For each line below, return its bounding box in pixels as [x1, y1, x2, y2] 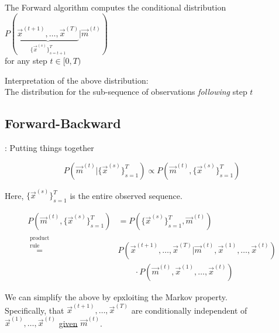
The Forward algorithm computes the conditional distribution [5, 1, 226, 13]
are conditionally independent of [131, 304, 247, 316]
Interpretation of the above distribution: [5, 74, 149, 86]
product [30, 235, 50, 241]
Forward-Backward [5, 114, 121, 132]
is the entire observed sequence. [70, 189, 182, 201]
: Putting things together [5, 142, 94, 154]
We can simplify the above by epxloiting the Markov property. [5, 290, 228, 303]
